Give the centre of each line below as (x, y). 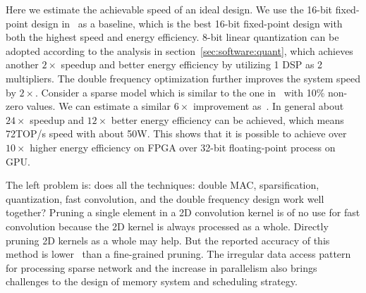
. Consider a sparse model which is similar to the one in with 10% (180, 92)
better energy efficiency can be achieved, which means (227, 119)
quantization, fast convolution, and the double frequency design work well (165, 198)
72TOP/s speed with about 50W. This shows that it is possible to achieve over (176, 133)
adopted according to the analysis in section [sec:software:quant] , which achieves (179, 50)
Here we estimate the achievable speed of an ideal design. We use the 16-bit (169, 9)
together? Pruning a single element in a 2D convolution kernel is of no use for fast (183, 212)
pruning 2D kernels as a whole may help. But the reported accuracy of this (168, 240)
